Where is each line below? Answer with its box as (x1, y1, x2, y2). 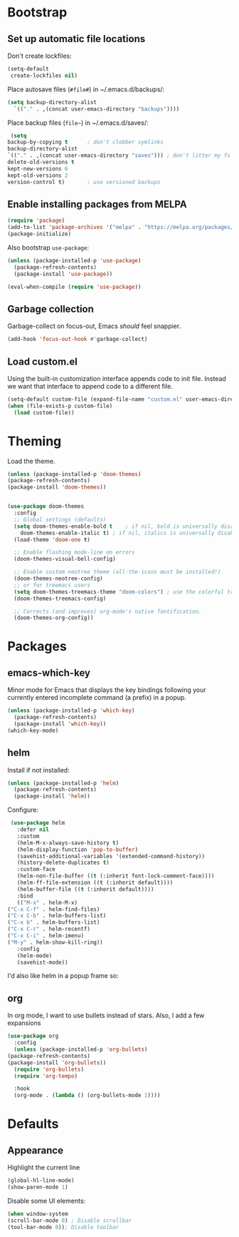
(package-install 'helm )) (14, 793, 91, 800)
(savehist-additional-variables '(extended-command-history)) (16, 852, 205, 860)
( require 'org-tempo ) (14, 1072, 78, 1079)
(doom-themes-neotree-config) (14, 575, 103, 582)
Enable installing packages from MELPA (7, 198, 187, 210)
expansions (7, 1019, 41, 1027)
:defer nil (16, 826, 50, 833)
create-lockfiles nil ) (10, 72, 78, 79)
